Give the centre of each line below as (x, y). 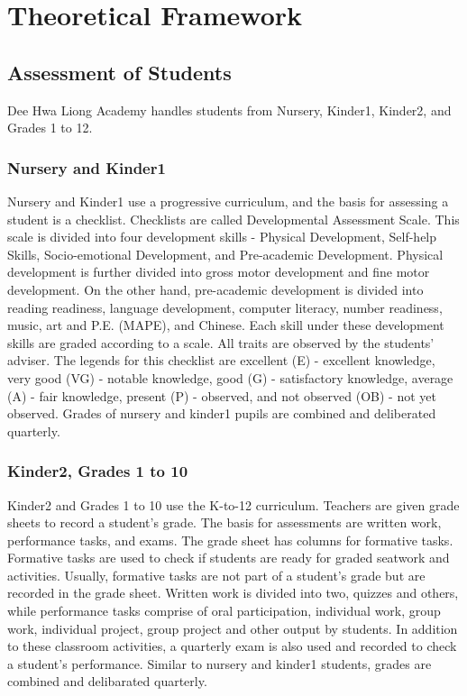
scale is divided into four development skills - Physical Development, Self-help (222, 237)
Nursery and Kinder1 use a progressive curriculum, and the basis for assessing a (228, 201)
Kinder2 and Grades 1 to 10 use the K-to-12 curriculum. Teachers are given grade (233, 504)
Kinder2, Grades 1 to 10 (98, 471)
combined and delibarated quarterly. (107, 681)
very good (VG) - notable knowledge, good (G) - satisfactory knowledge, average (230, 377)
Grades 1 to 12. (50, 128)
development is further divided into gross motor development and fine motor (219, 272)
